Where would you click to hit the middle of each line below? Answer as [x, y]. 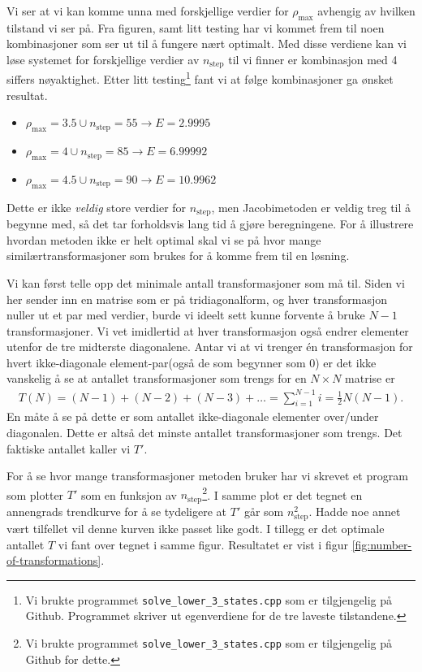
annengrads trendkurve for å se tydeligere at [117, 511]
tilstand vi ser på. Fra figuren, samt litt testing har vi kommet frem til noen [196, 27]
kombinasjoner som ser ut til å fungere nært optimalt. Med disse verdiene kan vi [207, 43]
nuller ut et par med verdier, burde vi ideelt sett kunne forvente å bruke [186, 315]
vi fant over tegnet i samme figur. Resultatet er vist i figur [203, 544]
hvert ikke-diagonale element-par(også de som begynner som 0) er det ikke [192, 362]
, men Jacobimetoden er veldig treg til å [311, 207]
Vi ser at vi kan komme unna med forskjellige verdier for [148, 11]
